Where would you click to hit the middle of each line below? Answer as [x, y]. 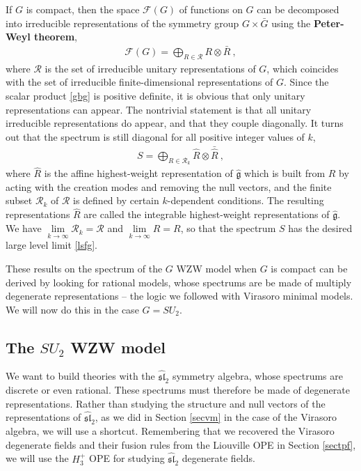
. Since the [306, 82]
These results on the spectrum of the [84, 268]
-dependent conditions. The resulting [246, 200]
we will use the [37, 458]
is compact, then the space [83, 9]
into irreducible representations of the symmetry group [122, 23]
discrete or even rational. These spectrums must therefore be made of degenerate [178, 390]
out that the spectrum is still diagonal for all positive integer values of [155, 136]
